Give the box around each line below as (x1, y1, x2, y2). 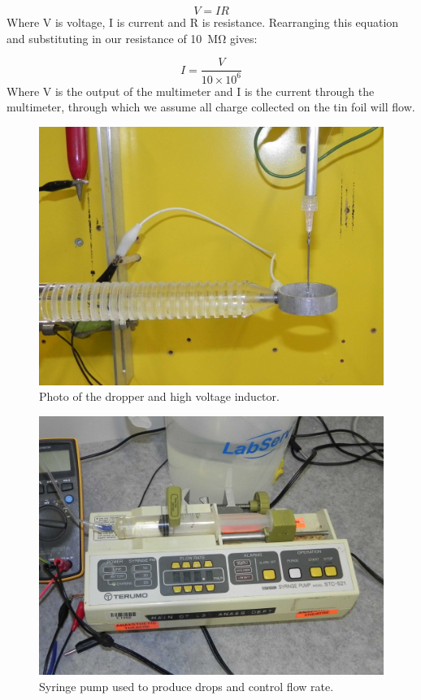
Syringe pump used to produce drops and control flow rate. (39, 677, 334, 694)
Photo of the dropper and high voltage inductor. (39, 388, 280, 405)
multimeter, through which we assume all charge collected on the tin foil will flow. (7, 98, 415, 115)
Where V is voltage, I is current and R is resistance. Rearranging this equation (7, 14, 399, 30)
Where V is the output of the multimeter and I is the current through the (7, 82, 375, 99)
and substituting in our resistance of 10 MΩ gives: (7, 29, 258, 46)
